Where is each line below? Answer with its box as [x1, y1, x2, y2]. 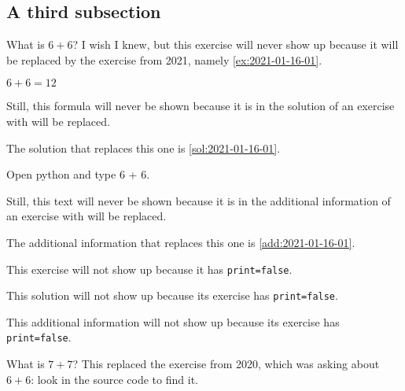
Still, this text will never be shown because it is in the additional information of [6, 192, 391, 208]
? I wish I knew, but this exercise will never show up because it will [72, 36, 399, 53]
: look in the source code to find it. [31, 371, 198, 387]
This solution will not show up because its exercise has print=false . [6, 287, 338, 304]
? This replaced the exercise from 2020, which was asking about [72, 356, 380, 372]
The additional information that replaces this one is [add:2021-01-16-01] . [6, 234, 355, 250]
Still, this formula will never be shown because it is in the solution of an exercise [6, 98, 395, 114]
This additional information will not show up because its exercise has [6, 313, 340, 330]
